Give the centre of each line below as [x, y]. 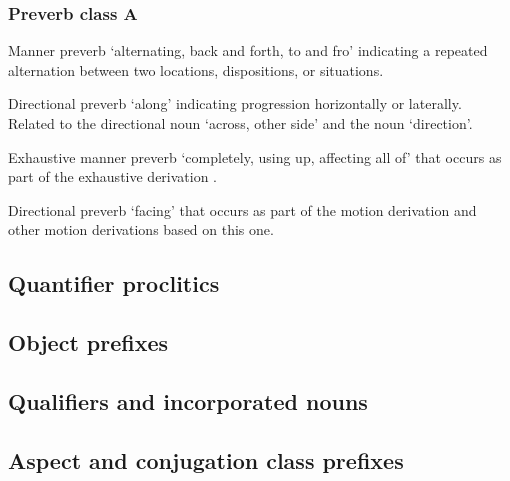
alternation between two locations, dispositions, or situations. [196, 69]
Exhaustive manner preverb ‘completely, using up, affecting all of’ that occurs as [255, 156]
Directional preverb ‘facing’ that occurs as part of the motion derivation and [242, 209]
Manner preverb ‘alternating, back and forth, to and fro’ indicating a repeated [248, 50]
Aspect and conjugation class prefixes [206, 459]
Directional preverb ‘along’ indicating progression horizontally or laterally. [235, 103]
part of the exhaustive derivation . [113, 176]
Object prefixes [88, 342]
